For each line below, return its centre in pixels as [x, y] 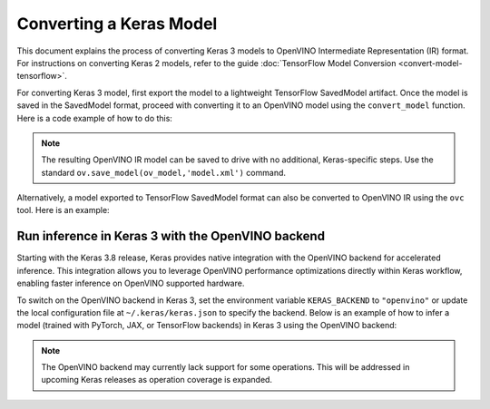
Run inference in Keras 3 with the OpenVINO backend [171, 236]
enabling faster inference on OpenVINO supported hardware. [131, 283]
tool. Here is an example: [63, 210]
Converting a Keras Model [117, 24]
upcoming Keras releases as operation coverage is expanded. [157, 380]
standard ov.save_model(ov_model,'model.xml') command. [163, 172]
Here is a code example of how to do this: [94, 118]
